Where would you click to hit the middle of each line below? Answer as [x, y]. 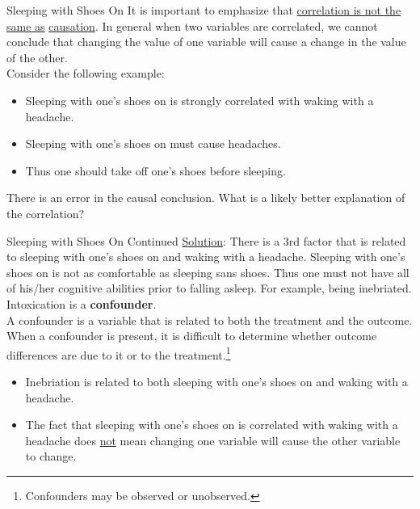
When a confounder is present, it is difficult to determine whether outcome [192, 336]
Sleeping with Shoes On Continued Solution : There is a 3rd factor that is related [206, 240]
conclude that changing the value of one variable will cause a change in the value [206, 42]
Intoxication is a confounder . [82, 303]
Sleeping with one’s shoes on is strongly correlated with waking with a [199, 100]
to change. [51, 456]
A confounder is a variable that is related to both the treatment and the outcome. [210, 320]
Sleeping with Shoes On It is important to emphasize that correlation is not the [204, 10]
